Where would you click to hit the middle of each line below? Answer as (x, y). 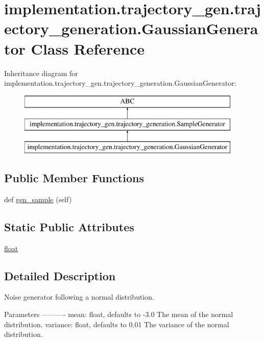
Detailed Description (60, 275)
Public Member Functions (74, 178)
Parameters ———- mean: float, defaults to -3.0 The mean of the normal (119, 314)
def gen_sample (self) (38, 199)
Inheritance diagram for (41, 73)
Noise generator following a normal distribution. (79, 297)
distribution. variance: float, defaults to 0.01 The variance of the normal (117, 324)
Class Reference (88, 48)
